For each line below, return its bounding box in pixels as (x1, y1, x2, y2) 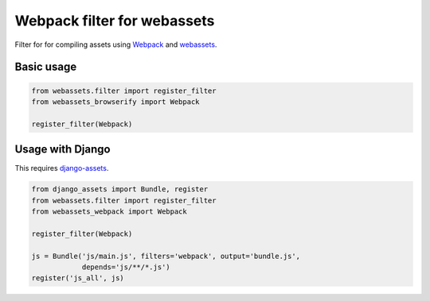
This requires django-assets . (14, 164, 109, 173)
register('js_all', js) (31, 274, 125, 283)
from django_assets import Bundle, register (31, 185, 209, 194)
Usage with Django (14, 143, 111, 156)
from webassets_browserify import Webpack (31, 97, 200, 106)
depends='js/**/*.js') (81, 262, 170, 272)
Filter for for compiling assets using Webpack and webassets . (14, 40, 217, 49)
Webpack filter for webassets (14, 12, 215, 29)
